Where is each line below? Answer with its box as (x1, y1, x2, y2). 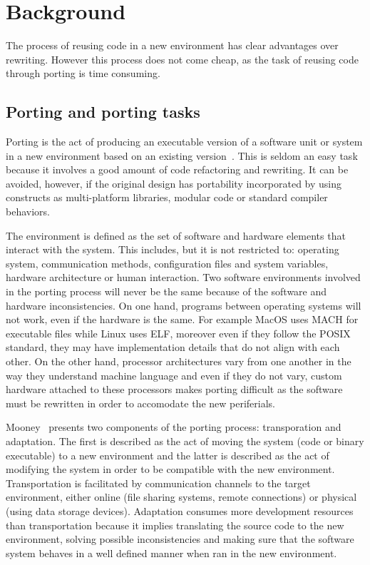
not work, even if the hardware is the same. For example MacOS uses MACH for (6, 312, 359, 327)
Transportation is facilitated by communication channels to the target (6, 475, 311, 490)
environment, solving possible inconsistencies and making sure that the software (6, 531, 354, 546)
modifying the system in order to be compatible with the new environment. (6, 462, 335, 477)
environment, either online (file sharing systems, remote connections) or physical (6, 489, 357, 504)
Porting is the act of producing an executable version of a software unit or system (6, 134, 363, 149)
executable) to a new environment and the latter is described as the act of (6, 447, 329, 462)
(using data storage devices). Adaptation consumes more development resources (6, 503, 354, 518)
